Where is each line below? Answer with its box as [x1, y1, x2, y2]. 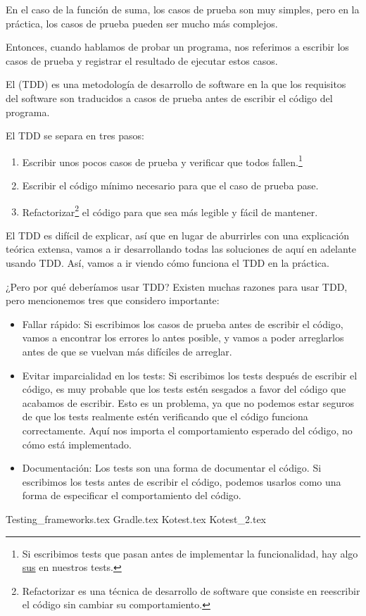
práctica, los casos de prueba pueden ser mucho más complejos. [6, 15, 278, 30]
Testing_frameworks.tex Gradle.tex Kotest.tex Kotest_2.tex [6, 511, 267, 526]
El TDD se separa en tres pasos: [6, 128, 145, 143]
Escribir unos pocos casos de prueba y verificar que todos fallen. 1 [22, 152, 303, 169]
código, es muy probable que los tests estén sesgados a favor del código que [22, 382, 346, 396]
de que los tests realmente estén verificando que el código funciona [22, 409, 308, 424]
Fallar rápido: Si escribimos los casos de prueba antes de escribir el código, [22, 316, 343, 331]
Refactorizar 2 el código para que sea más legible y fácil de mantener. [22, 202, 318, 219]
